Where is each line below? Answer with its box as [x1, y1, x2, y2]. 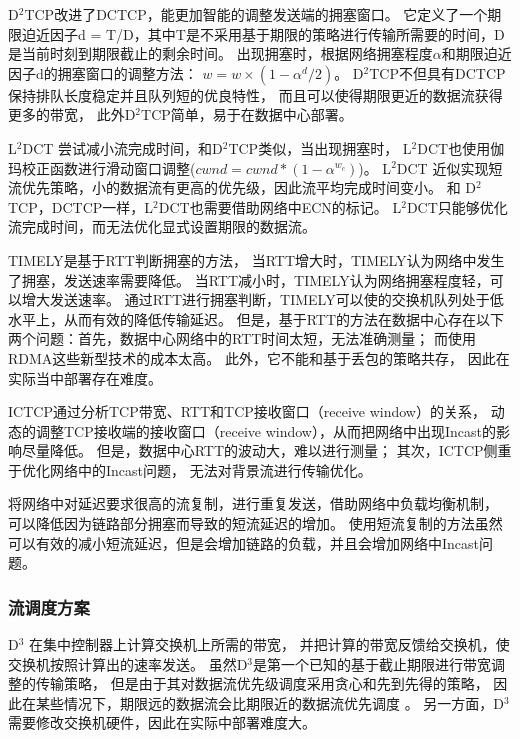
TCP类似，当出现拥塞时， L [228, 137, 412, 158]
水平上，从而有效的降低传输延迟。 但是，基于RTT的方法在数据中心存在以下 [8, 308, 505, 329]
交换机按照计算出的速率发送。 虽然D [8, 653, 248, 674]
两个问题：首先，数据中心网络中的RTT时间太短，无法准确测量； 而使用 [8, 328, 477, 349]
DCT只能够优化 [406, 196, 508, 217]
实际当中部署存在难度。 [8, 367, 162, 388]
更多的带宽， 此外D [8, 104, 136, 125]
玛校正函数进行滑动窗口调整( [8, 157, 196, 178]
